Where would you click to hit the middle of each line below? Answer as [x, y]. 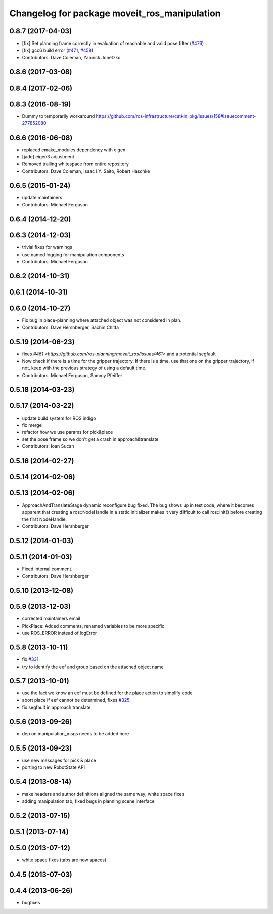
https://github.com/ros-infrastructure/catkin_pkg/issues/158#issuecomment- [176, 116]
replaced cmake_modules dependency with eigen [74, 150]
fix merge [32, 425]
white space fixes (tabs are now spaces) [64, 860]
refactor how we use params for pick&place [67, 432]
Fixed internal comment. [47, 569]
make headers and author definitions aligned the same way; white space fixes [103, 794]
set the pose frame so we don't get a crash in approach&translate [90, 439]
